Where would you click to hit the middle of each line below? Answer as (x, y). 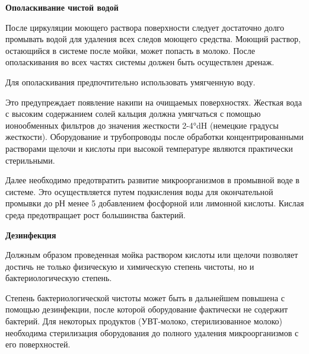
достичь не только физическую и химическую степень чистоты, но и (130, 266)
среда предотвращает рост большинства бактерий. (95, 214)
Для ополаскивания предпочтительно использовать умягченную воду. (130, 82)
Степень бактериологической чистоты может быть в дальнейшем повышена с (145, 297)
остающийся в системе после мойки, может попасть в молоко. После (130, 50)
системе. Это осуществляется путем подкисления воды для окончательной (139, 191)
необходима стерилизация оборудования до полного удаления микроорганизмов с (152, 332)
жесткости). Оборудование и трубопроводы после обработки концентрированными (154, 137)
